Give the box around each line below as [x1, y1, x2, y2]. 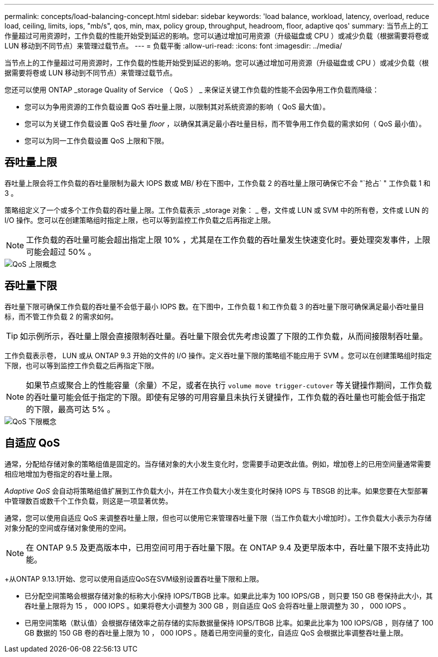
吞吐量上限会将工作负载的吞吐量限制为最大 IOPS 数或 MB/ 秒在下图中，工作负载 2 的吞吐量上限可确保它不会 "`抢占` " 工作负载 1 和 [4, 178, 431, 187]
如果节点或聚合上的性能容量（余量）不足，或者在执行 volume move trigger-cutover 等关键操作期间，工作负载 [26, 380, 432, 390]
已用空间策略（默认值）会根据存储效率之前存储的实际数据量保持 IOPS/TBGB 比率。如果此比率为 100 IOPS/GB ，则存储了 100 [24, 618, 434, 627]
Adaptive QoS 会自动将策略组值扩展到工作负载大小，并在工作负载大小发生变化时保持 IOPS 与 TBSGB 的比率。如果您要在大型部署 [4, 486, 428, 495]
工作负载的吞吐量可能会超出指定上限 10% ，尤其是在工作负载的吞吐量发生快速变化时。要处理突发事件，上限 [26, 234, 431, 245]
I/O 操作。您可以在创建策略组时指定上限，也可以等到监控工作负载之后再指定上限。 [4, 215, 275, 224]
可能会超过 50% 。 [26, 246, 96, 257]
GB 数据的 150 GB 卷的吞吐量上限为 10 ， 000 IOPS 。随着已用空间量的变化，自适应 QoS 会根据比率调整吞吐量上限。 [24, 628, 408, 637]
